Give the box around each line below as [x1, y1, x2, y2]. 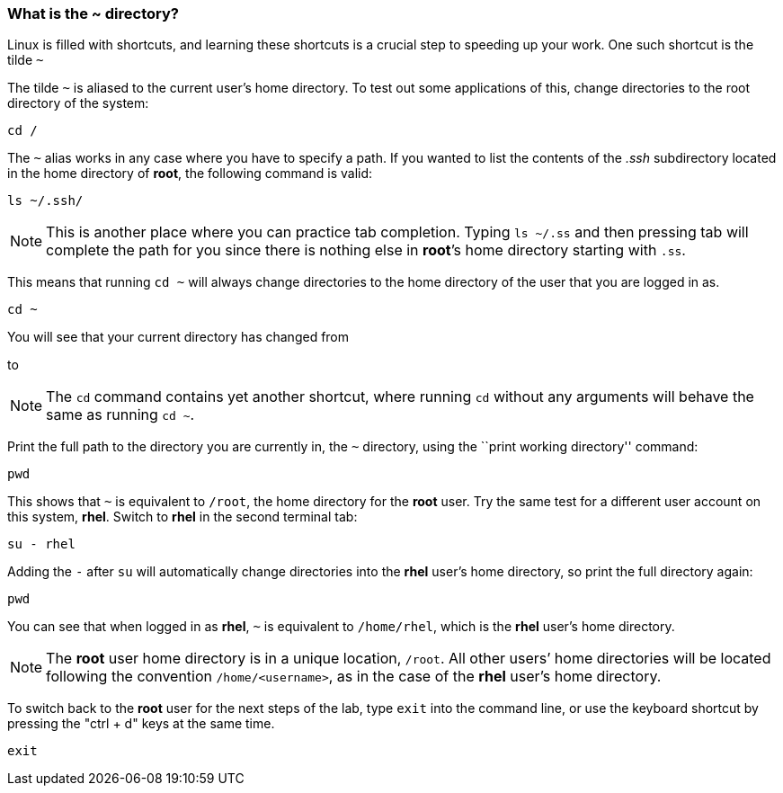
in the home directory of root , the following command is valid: [7, 165, 373, 182]
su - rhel [7, 537, 76, 552]
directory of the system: [7, 95, 149, 111]
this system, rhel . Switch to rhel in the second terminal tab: [7, 509, 358, 525]
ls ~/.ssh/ [7, 193, 84, 209]
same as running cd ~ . [46, 405, 195, 424]
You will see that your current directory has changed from [7, 329, 350, 345]
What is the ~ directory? [7, 4, 179, 22]
